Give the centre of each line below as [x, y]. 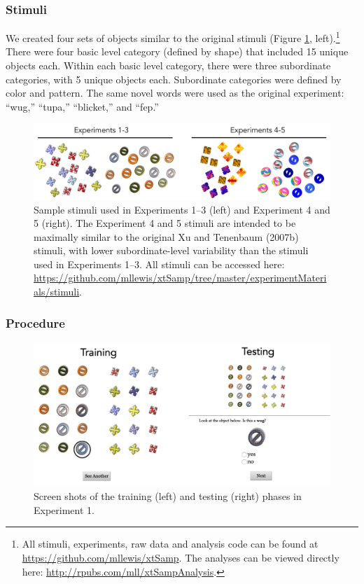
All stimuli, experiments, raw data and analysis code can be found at [170, 544]
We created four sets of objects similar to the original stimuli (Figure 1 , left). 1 [173, 37]
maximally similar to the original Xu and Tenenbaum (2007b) [166, 236]
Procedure [35, 322]
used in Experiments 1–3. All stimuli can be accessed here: [159, 264]
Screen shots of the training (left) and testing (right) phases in [168, 496]
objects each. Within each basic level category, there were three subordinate [168, 65]
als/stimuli [57, 292]
